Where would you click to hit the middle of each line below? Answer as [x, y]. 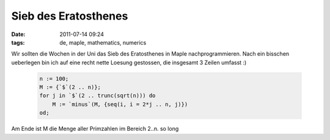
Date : [18, 34]
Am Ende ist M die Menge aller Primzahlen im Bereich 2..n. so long [95, 129]
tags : [18, 42]
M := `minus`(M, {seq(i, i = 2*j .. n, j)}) [120, 104]
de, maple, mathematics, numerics [103, 42]
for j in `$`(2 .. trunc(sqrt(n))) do [97, 96]
